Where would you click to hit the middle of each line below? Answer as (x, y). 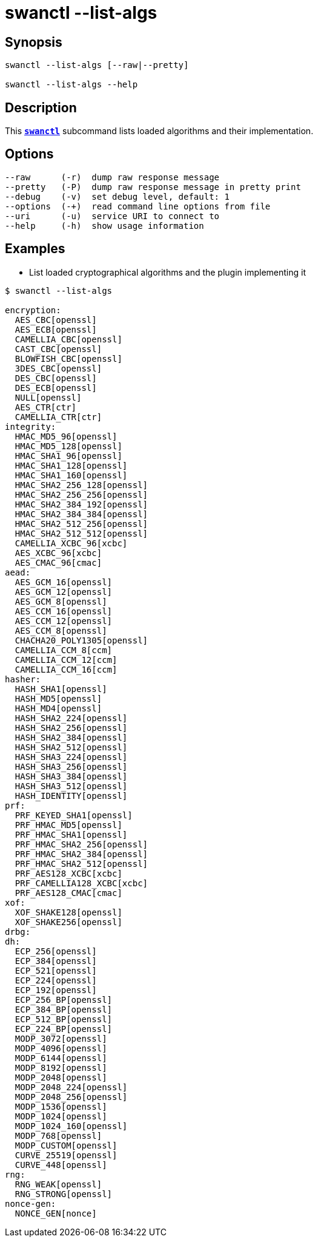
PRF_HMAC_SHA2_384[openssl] (81, 854)
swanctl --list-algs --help (71, 85)
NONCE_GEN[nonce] (56, 1213)
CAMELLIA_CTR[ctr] (58, 417)
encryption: (33, 310)
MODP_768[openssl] (58, 1135)
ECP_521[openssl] (56, 970)
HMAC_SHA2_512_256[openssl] (81, 524)
